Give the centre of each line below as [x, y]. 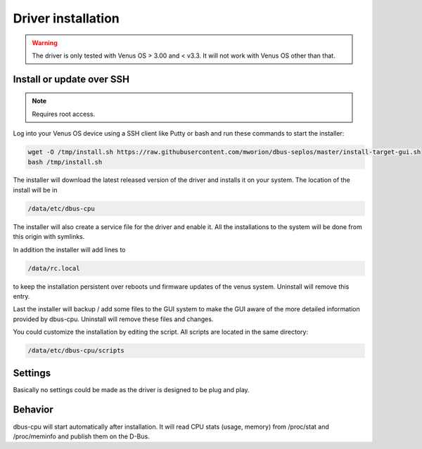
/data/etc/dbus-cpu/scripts [76, 351]
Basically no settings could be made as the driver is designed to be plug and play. [131, 389]
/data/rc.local [54, 268]
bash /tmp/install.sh [65, 162]
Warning [45, 43]
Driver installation [66, 18]
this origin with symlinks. [49, 237]
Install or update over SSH [71, 79]
